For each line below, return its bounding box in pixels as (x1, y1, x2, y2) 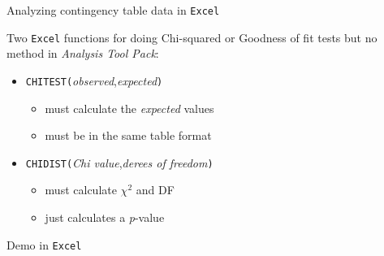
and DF (136, 181, 175, 198)
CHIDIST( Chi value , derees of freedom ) (25, 154, 214, 171)
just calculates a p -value (45, 209, 165, 225)
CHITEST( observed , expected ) (25, 72, 163, 89)
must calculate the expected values (45, 99, 214, 116)
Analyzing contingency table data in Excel (6, 2, 220, 18)
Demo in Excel (6, 236, 82, 253)
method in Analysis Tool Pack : (6, 45, 159, 62)
